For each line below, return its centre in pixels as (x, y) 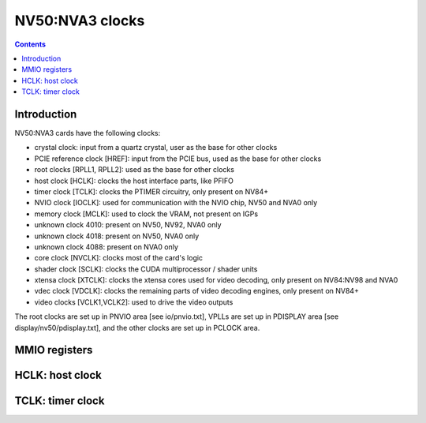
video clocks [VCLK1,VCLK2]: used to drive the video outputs (134, 302)
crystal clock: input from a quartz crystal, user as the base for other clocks (156, 148)
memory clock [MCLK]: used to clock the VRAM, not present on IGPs (146, 214)
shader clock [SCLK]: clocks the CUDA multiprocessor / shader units (146, 269)
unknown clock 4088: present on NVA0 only (106, 247)
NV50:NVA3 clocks (80, 21)
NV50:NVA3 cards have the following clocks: (88, 133)
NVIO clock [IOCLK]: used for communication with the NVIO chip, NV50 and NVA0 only (176, 203)
